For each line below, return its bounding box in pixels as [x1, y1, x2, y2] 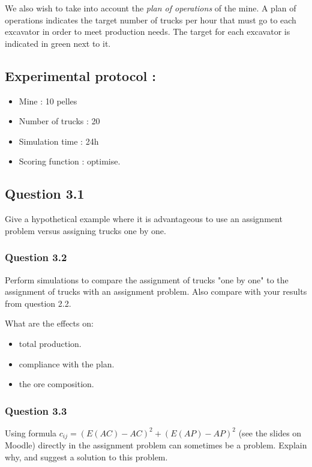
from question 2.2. [5, 297, 71, 309]
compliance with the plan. [19, 357, 115, 370]
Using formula [5, 426, 57, 439]
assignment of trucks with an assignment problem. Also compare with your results [5, 285, 307, 298]
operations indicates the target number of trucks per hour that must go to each [5, 13, 296, 26]
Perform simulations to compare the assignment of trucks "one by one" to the [5, 273, 289, 286]
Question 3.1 [5, 184, 85, 203]
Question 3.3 [5, 403, 67, 418]
